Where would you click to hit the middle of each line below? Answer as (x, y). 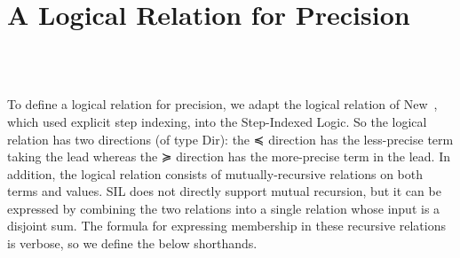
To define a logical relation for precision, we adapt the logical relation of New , (222, 104)
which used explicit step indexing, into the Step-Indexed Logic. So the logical (217, 121)
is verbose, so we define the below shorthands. (132, 243)
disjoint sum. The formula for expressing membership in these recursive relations (226, 226)
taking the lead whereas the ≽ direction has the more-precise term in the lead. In (229, 156)
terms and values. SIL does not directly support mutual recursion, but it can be (224, 191)
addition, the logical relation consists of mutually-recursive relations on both (215, 173)
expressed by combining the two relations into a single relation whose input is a (224, 208)
